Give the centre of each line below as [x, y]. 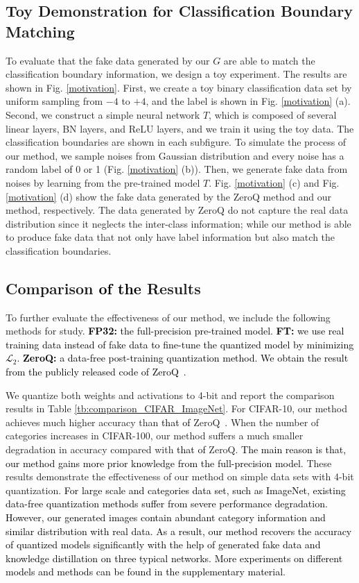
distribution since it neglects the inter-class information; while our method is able [178, 223]
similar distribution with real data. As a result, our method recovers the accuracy [179, 531]
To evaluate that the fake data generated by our [108, 60]
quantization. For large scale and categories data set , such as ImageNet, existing [176, 490]
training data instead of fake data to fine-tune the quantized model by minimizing [180, 344]
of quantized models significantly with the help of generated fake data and [163, 544]
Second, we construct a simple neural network [103, 114]
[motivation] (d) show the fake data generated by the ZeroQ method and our [168, 196]
